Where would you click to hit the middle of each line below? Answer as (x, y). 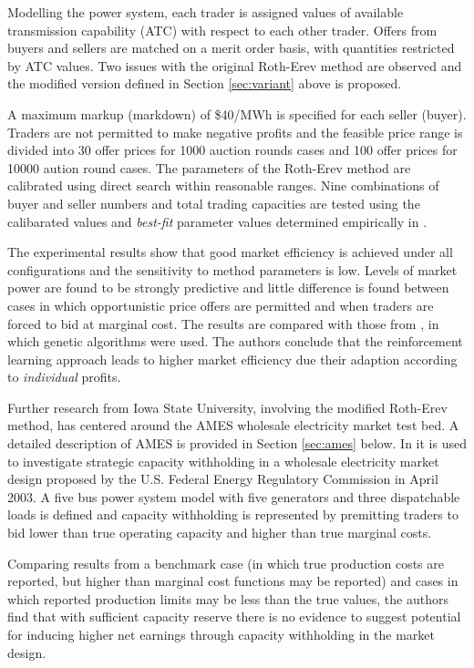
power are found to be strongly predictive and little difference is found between (228, 288)
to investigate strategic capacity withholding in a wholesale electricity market (223, 461)
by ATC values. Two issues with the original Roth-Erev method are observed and (235, 65)
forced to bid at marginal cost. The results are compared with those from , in (223, 323)
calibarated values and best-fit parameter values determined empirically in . (217, 221)
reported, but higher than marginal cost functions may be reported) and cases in (233, 581)
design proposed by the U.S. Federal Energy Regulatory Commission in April (223, 479)
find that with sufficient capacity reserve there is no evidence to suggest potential (234, 617)
